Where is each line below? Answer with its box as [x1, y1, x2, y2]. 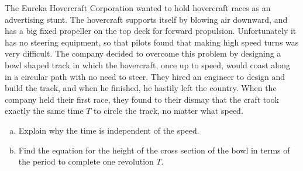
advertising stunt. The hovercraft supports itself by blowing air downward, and [5, 13, 288, 25]
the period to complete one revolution [18, 155, 154, 167]
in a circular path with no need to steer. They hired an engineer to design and [5, 70, 285, 82]
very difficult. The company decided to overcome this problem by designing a [5, 47, 281, 60]
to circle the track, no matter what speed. [94, 104, 243, 117]
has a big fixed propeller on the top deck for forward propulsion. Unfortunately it [5, 25, 297, 37]
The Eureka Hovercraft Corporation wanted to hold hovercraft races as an [5, 2, 271, 13]
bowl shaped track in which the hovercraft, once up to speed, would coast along [5, 58, 291, 71]
